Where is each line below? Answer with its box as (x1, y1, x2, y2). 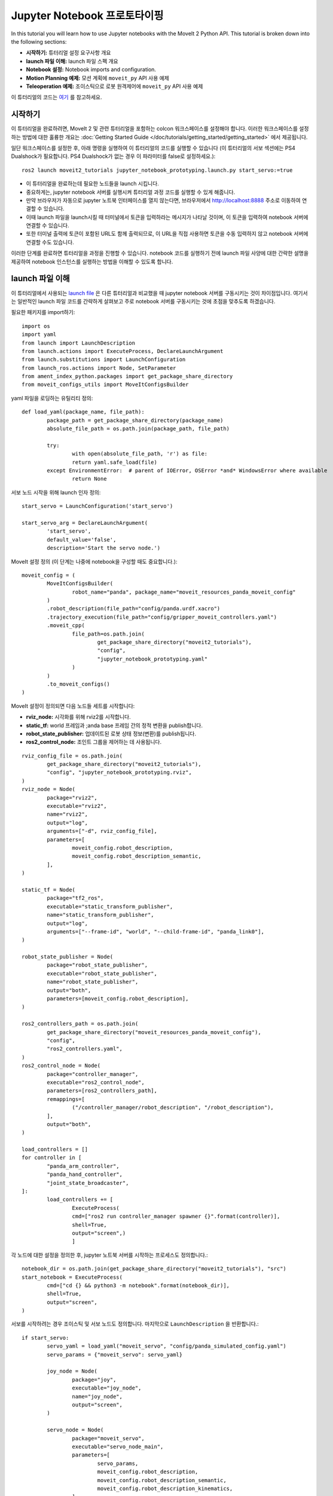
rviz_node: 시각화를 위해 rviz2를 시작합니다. (26, 713, 131, 720)
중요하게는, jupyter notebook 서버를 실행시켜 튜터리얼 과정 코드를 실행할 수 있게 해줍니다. (26, 188, 236, 196)
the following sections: (11, 38, 67, 45)
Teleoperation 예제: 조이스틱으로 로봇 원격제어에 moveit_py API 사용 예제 (26, 83, 203, 90)
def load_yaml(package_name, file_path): (22, 409, 145, 415)
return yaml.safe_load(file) (72, 458, 158, 466)
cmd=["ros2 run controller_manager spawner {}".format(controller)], (72, 1213, 280, 1220)
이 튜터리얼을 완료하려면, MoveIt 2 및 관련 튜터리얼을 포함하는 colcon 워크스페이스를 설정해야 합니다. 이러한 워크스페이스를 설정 (11, 125, 309, 132)
